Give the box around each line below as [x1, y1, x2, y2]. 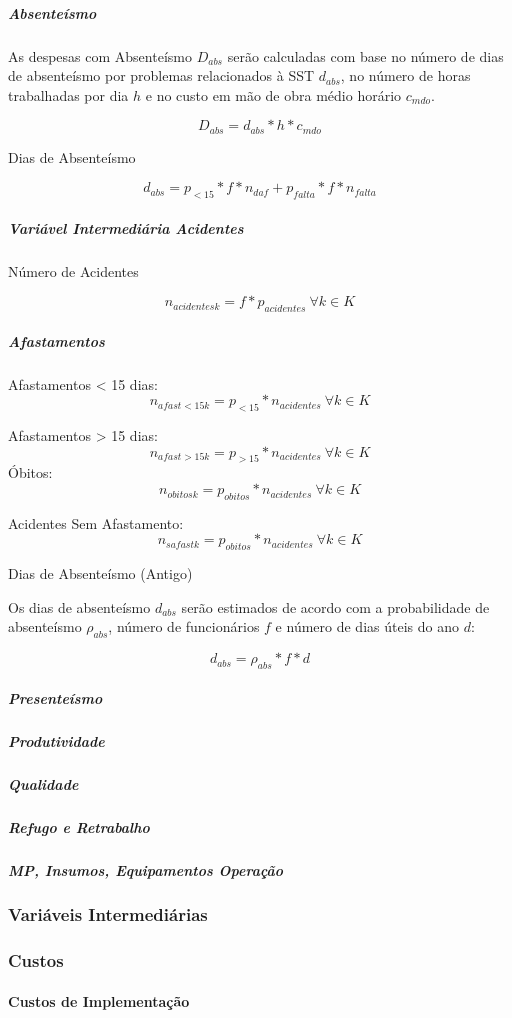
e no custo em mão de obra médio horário [145, 84, 402, 105]
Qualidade [8, 773, 79, 794]
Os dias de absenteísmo [8, 596, 151, 617]
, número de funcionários [108, 616, 260, 637]
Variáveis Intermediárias [8, 902, 208, 927]
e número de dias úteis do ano [275, 616, 459, 637]
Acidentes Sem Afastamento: [8, 512, 184, 533]
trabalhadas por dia [8, 84, 129, 105]
